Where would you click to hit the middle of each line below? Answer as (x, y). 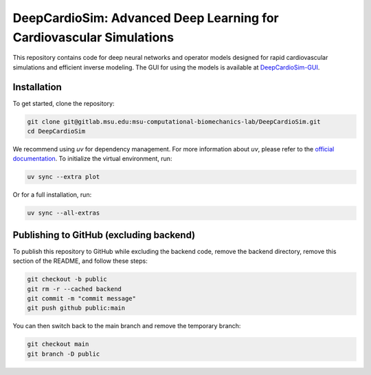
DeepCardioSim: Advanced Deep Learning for (146, 18)
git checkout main (58, 344)
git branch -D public (64, 354)
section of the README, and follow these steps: (80, 261)
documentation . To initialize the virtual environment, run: (92, 159)
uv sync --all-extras (64, 213)
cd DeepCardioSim (56, 131)
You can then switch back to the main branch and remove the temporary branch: (127, 326)
